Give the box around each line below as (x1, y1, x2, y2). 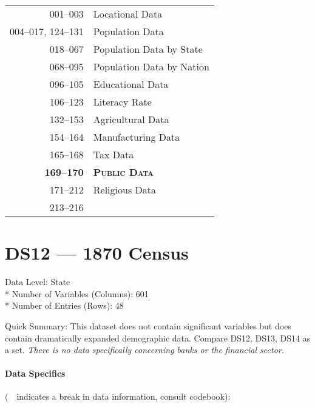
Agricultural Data (93, 112, 169, 126)
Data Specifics (5, 367, 66, 380)
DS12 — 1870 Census (5, 240, 189, 265)
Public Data (93, 165, 154, 179)
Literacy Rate (93, 95, 152, 109)
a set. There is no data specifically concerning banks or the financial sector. (5, 343, 285, 356)
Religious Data (93, 183, 156, 197)
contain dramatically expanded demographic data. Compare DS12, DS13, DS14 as (5, 331, 311, 344)
